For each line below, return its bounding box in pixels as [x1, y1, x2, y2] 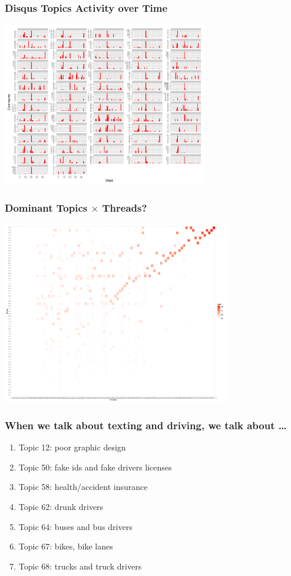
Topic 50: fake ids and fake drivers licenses [18, 460, 172, 473]
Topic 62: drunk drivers [18, 500, 104, 512]
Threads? [102, 200, 147, 215]
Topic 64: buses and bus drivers [18, 520, 133, 532]
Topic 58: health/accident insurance [18, 480, 148, 493]
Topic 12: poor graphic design [18, 441, 126, 453]
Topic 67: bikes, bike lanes [18, 540, 113, 552]
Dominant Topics [5, 200, 88, 215]
